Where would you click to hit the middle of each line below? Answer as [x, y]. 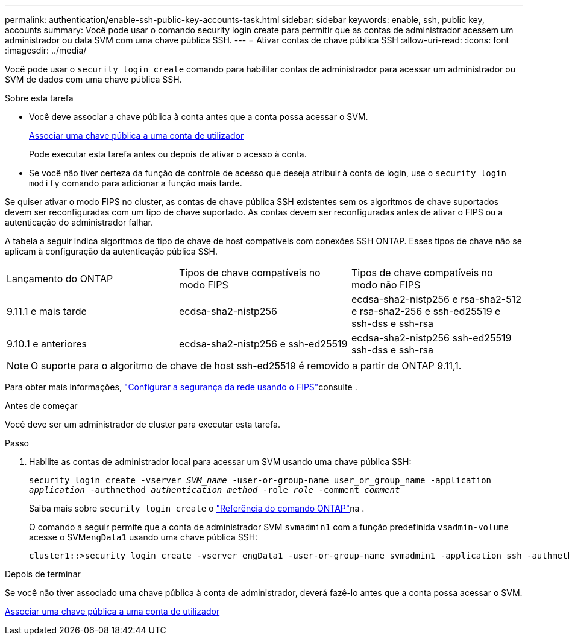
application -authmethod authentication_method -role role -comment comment [215, 490]
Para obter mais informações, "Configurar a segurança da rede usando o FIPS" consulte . [181, 387]
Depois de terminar [43, 574]
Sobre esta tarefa [39, 98]
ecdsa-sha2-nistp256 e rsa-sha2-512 [436, 299]
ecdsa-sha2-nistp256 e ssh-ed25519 [263, 344]
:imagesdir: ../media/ [46, 50]
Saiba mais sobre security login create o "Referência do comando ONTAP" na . [197, 508]
